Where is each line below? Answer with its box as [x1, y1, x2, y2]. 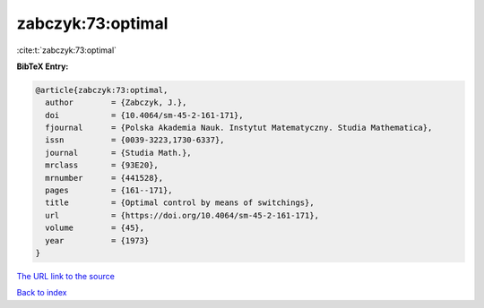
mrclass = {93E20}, [45, 160, 159, 170]
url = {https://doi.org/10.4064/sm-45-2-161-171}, [45, 210, 320, 220]
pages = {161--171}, [45, 185, 174, 196]
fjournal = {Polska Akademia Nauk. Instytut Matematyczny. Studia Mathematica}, [45, 123, 433, 133]
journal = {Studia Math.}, [45, 148, 192, 158]
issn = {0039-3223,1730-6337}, [45, 135, 225, 145]
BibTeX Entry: [16, 61, 69, 72]
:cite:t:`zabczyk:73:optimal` [16, 45, 117, 56]
